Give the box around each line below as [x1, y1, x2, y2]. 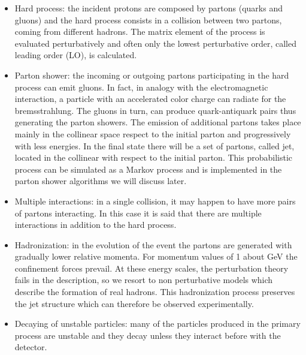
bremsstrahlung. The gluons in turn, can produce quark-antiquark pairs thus [14, 104, 296, 116]
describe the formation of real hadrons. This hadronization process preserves [14, 285, 295, 298]
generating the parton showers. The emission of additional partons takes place [14, 116, 301, 128]
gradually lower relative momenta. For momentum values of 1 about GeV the [14, 250, 298, 263]
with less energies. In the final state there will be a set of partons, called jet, [14, 139, 295, 152]
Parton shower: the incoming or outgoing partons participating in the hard [14, 68, 289, 81]
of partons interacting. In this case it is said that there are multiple [14, 206, 262, 219]
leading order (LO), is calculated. [14, 49, 137, 61]
